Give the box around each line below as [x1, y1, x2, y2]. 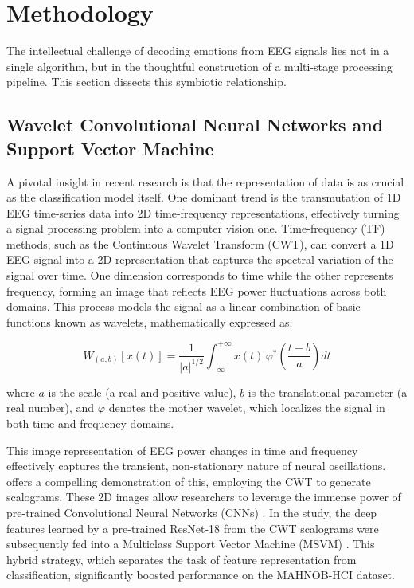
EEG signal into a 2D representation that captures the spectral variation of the [6, 251, 393, 268]
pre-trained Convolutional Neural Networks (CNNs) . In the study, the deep [6, 504, 377, 521]
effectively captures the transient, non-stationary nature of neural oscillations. [6, 457, 386, 474]
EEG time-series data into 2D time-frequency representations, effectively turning [6, 204, 400, 221]
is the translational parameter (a [248, 383, 408, 400]
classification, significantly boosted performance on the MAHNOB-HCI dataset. [6, 566, 395, 583]
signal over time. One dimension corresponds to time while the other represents [6, 267, 393, 284]
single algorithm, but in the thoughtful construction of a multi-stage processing [6, 57, 393, 74]
